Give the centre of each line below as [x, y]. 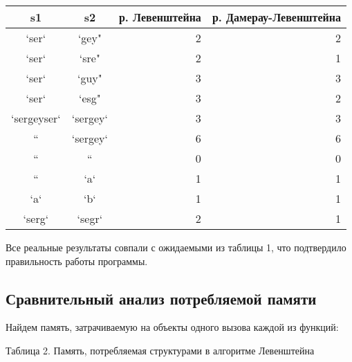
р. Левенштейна [160, 17]
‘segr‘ [90, 218]
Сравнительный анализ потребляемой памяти [161, 298]
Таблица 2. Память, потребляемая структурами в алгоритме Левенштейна [160, 350]
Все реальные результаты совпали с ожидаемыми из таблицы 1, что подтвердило [176, 247]
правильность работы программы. [77, 261]
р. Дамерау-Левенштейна [277, 17]
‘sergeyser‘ [36, 118]
